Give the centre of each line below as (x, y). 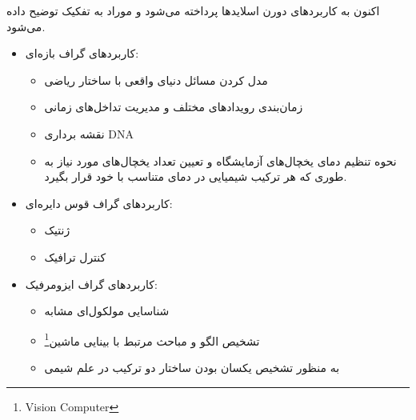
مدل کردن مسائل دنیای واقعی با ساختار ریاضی (156, 80)
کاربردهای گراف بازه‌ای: (82, 53)
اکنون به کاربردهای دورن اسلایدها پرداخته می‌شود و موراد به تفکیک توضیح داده (193, 10)
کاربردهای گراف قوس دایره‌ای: (99, 203)
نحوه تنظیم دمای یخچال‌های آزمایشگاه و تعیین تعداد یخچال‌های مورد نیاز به (220, 160)
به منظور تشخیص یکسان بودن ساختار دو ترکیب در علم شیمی (192, 367)
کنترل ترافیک (75, 256)
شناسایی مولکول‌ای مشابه (107, 311)
